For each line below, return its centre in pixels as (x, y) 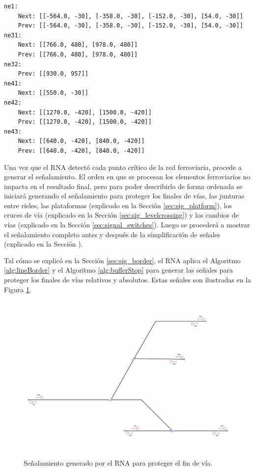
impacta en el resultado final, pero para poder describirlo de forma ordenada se (123, 186)
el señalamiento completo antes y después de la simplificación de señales (112, 234)
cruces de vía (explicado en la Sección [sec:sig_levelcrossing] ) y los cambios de (121, 215)
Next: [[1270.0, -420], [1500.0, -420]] (85, 112)
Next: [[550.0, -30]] (53, 93)
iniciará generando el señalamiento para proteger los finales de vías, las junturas (124, 196)
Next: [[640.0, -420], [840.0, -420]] (81, 141)
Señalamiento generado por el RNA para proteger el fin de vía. (118, 462)
